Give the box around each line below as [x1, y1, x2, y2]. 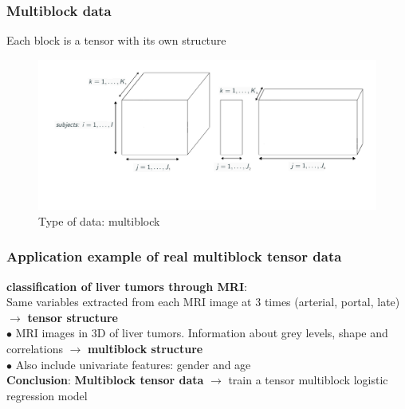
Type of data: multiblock [38, 212, 160, 229]
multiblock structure [88, 340, 203, 356]
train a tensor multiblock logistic [228, 372, 388, 388]
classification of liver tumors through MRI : [6, 277, 247, 294]
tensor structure [27, 309, 118, 325]
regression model [6, 387, 88, 403]
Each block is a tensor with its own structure [6, 32, 226, 49]
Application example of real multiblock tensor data [6, 246, 342, 266]
